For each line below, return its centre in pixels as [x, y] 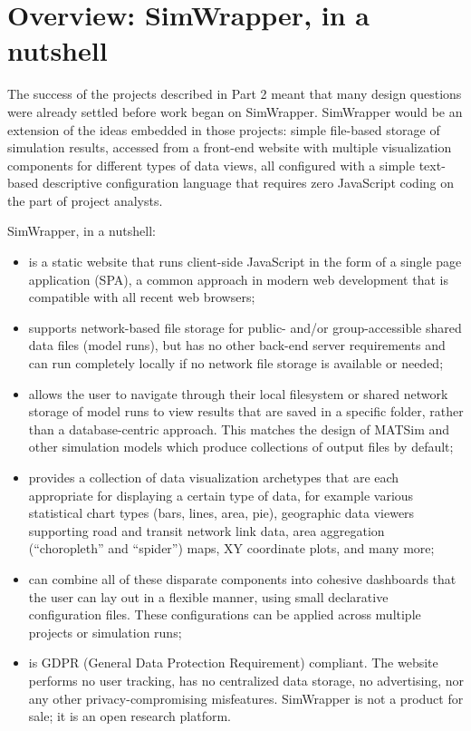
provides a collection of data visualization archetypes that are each [214, 477]
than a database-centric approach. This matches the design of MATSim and [239, 429]
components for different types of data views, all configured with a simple [211, 165]
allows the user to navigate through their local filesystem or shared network [238, 393]
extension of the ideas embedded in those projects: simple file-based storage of [224, 129]
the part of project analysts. [85, 200]
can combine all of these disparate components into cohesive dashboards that [242, 578]
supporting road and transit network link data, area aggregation [207, 530]
